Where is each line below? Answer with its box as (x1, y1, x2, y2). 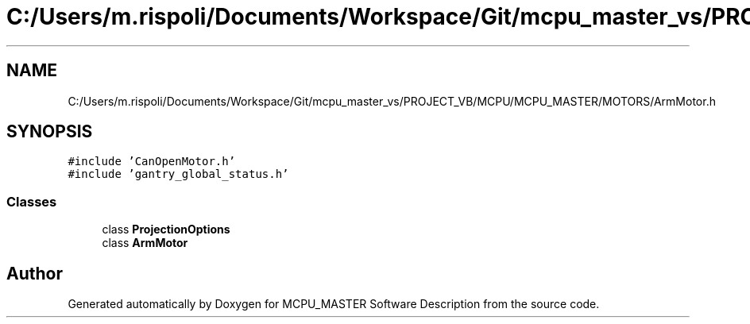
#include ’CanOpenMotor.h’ (68, 155, 236, 168)
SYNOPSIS (6, 121, 93, 142)
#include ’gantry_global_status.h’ (68, 168, 289, 181)
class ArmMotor (102, 236, 188, 250)
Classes (6, 193, 57, 210)
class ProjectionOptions (102, 222, 230, 237)
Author (6, 263, 63, 283)
